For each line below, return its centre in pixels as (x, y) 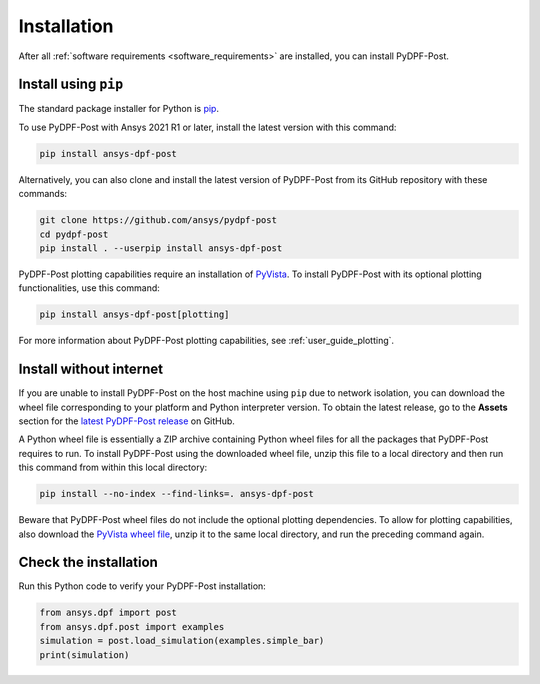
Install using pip (71, 84)
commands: (43, 194)
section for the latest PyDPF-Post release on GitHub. (126, 421)
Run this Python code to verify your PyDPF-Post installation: (142, 586)
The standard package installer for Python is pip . (119, 109)
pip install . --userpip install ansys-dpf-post (161, 248)
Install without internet (91, 369)
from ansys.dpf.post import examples (132, 626)
